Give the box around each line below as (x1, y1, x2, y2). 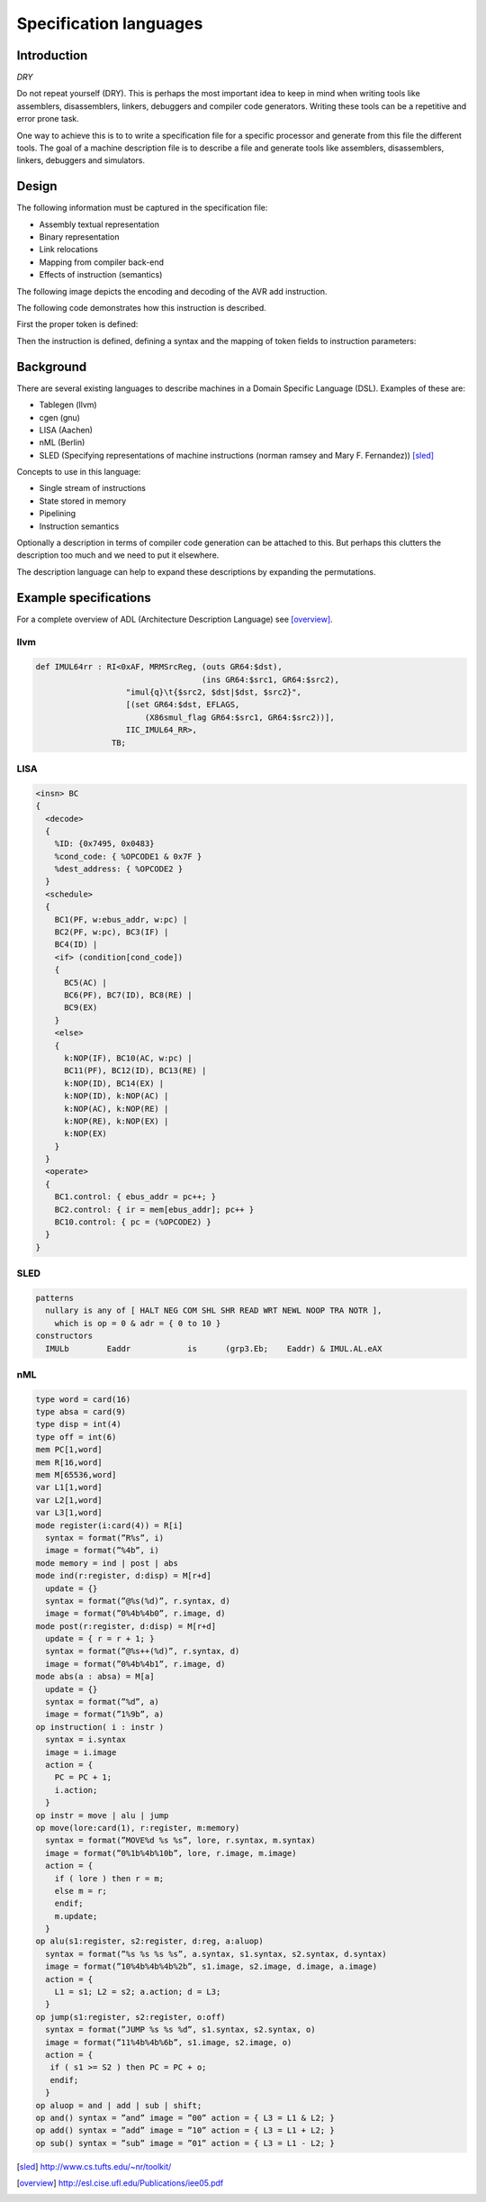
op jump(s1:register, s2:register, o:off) (35, 2012, 226, 2022)
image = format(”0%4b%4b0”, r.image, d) (45, 1608, 226, 1619)
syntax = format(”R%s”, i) (45, 1533, 165, 1542)
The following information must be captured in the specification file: (16, 203, 268, 214)
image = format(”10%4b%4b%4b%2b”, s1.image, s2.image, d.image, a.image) (45, 1961, 378, 1972)
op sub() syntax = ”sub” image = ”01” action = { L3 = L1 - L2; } (35, 2138, 335, 2148)
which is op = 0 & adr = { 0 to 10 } (54, 1318, 221, 1328)
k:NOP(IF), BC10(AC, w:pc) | (64, 1052, 193, 1063)
